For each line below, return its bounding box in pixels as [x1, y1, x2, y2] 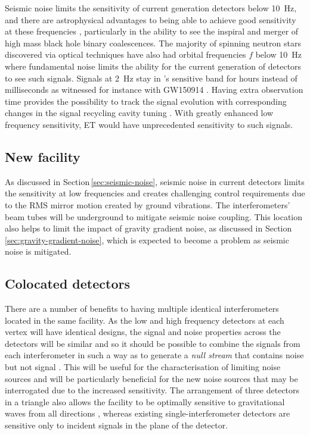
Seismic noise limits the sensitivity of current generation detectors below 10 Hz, [5, 2, 297, 14]
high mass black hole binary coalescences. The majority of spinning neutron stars [5, 36, 301, 49]
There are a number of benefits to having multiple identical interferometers [5, 302, 279, 315]
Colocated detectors [5, 274, 130, 293]
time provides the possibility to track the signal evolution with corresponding [5, 95, 287, 107]
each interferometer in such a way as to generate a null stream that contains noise [5, 349, 304, 361]
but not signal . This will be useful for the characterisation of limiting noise [5, 361, 281, 373]
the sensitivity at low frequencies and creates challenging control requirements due [5, 187, 305, 199]
